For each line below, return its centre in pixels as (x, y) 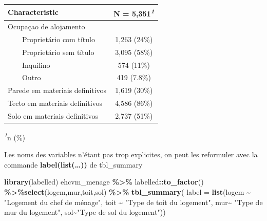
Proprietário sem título (58, 52)
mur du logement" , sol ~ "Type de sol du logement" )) (85, 212)
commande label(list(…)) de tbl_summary (73, 164)
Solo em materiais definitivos (53, 115)
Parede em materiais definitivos (57, 90)
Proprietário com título (58, 39)
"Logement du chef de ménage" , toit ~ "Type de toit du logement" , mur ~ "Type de (133, 202)
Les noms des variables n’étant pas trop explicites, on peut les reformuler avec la (131, 154)
